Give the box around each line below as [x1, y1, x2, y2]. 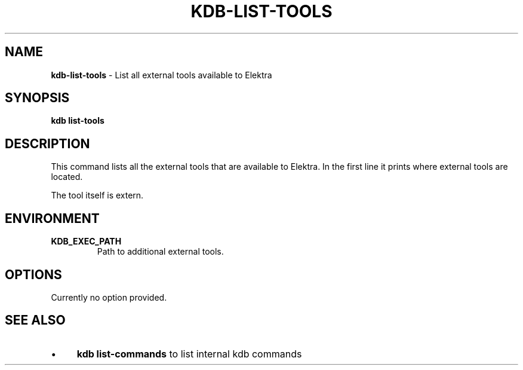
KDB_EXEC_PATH [51, 236, 122, 247]
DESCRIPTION [5, 136, 90, 151]
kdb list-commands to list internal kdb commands [76, 347, 302, 360]
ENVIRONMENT [5, 210, 100, 226]
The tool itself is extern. [51, 190, 144, 201]
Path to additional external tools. [97, 246, 224, 257]
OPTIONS [5, 267, 62, 282]
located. [51, 172, 83, 182]
